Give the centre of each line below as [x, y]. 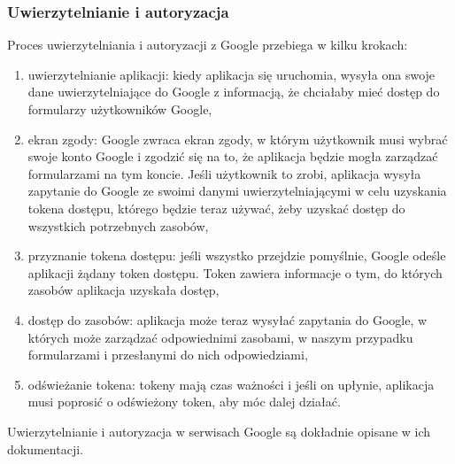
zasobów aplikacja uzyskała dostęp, [123, 290]
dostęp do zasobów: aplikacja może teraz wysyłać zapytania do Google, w [227, 319]
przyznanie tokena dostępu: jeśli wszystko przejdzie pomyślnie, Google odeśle [237, 255]
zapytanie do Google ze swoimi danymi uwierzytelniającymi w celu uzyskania [237, 191]
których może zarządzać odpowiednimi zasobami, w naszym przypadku [220, 337]
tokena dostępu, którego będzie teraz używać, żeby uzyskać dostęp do [216, 208]
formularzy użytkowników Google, [120, 109]
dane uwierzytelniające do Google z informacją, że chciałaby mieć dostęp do [234, 92]
